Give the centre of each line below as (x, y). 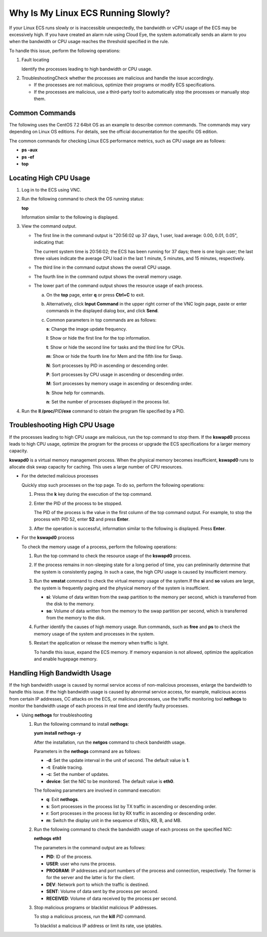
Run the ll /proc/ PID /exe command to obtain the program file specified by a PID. (103, 411)
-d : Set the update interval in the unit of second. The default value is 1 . (118, 761)
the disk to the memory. (70, 604)
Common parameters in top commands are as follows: (101, 320)
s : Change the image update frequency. (87, 329)
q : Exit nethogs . (63, 799)
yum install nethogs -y (58, 733)
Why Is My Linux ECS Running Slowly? (90, 13)
